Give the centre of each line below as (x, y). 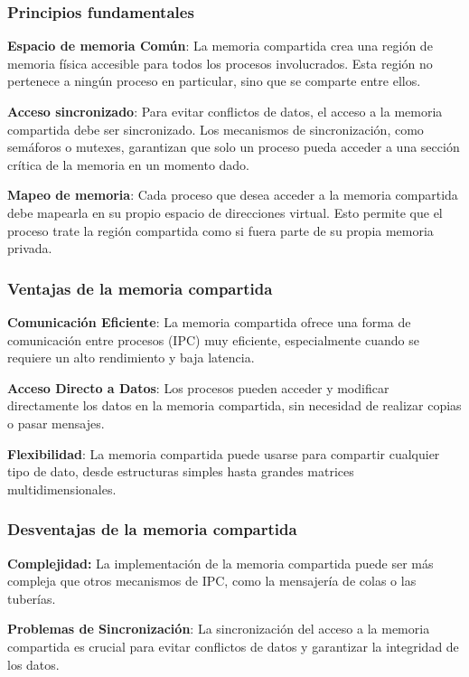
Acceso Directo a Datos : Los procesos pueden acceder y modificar (198, 387)
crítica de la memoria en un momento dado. (129, 164)
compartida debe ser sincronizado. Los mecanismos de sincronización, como (216, 129)
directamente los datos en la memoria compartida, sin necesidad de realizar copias (234, 405)
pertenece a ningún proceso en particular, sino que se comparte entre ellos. (214, 81)
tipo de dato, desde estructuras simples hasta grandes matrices (181, 471)
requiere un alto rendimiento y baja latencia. (131, 357)
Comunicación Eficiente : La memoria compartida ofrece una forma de (209, 321)
